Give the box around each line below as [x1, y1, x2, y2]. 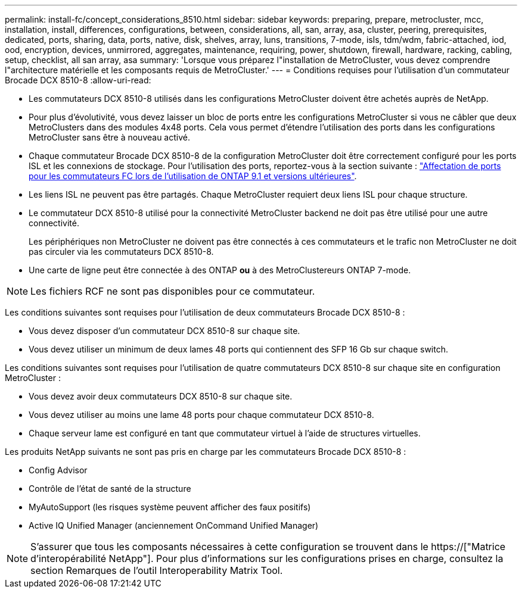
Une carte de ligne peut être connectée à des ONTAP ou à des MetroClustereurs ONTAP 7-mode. [29, 265, 411, 275]
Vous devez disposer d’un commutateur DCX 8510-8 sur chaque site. [29, 326, 300, 336]
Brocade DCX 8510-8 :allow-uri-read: [5, 75, 151, 85]
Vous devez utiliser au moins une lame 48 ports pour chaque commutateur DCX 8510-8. [29, 410, 374, 420]
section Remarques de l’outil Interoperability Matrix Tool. [30, 564, 283, 576]
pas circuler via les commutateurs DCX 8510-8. [29, 246, 214, 257]
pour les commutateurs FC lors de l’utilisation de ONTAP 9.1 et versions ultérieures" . [29, 171, 357, 181]
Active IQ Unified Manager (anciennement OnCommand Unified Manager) [29, 520, 319, 530]
